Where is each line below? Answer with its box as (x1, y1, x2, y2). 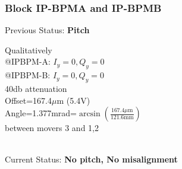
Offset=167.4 (5, 94, 52, 106)
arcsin (79, 110, 101, 119)
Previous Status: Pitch (5, 24, 90, 36)
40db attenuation (5, 82, 67, 94)
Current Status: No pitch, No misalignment (5, 153, 178, 165)
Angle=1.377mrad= (5, 107, 77, 119)
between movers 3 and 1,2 (5, 122, 99, 134)
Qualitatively (5, 43, 52, 56)
